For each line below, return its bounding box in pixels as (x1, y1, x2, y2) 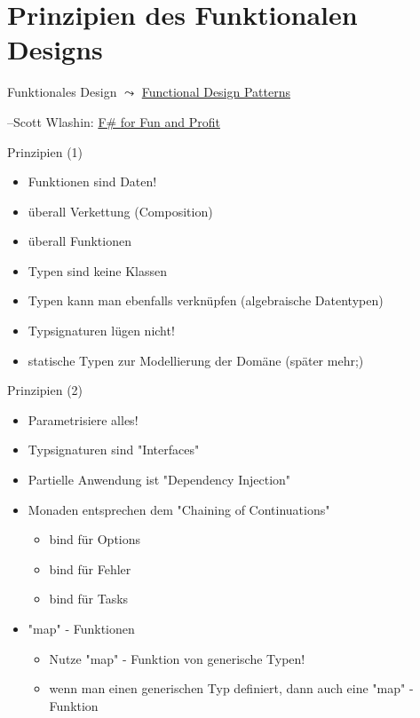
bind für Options (49, 530, 141, 548)
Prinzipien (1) (7, 142, 83, 161)
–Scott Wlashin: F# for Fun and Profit (7, 112, 220, 130)
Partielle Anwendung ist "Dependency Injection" (28, 470, 291, 489)
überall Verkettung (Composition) (28, 201, 213, 220)
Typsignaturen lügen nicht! (28, 321, 175, 340)
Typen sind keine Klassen (28, 261, 167, 280)
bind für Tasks (49, 589, 129, 608)
